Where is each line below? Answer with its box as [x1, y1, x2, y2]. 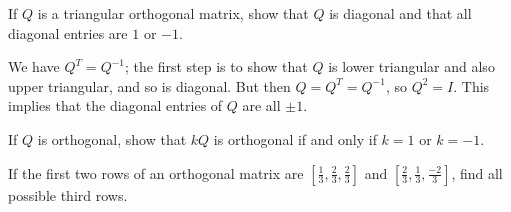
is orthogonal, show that [37, 128, 187, 149]
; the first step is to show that [125, 56, 308, 77]
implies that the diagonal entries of [8, 95, 223, 116]
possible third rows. [8, 184, 128, 205]
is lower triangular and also [328, 56, 495, 77]
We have [8, 56, 60, 77]
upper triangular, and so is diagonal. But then [8, 75, 291, 96]
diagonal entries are [8, 22, 128, 43]
